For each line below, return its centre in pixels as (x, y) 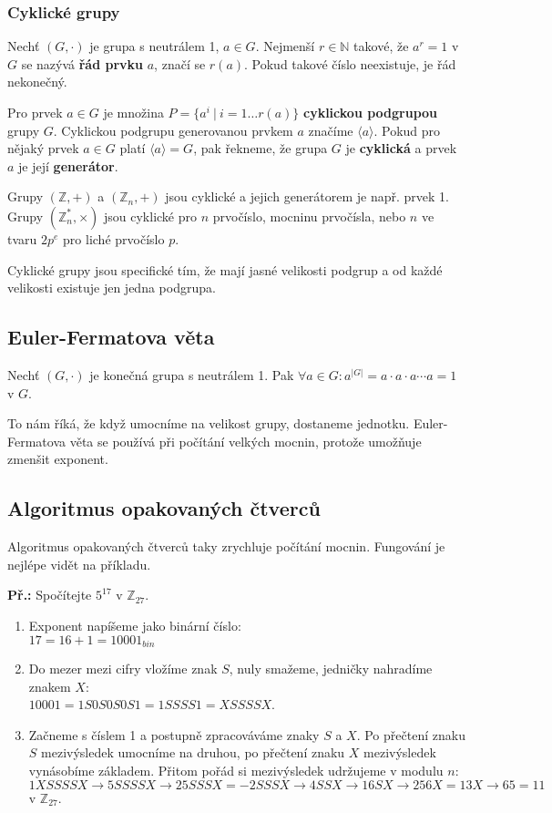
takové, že (381, 46)
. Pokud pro (407, 130)
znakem (50, 686)
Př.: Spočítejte (50, 595)
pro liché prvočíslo (114, 238)
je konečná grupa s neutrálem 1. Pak (192, 374)
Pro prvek (35, 112)
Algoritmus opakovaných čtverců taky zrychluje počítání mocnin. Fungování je (226, 546)
